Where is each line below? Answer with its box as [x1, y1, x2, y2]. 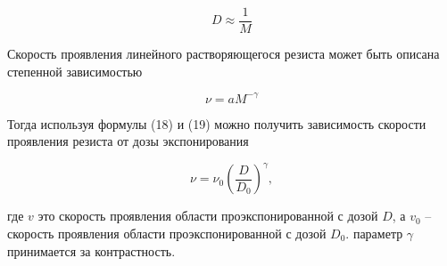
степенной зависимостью [7, 61, 143, 80]
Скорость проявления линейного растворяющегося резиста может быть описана [7, 44, 440, 63]
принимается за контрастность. [7, 241, 176, 260]
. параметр [345, 224, 403, 243]
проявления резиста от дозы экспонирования [7, 132, 249, 150]
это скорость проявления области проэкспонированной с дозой [37, 206, 378, 225]
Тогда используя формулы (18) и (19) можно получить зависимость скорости [7, 114, 426, 133]
